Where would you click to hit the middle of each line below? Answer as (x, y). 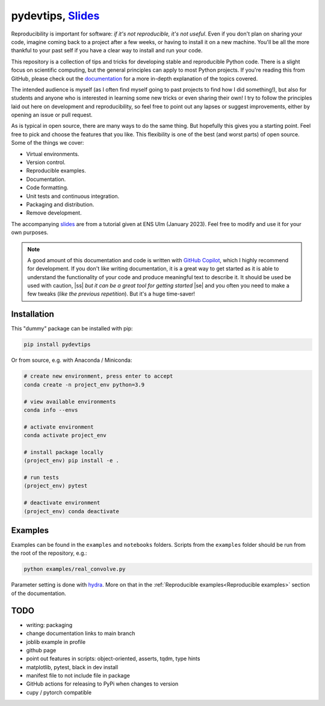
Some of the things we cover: (48, 143)
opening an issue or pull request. (52, 115)
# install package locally (63, 452)
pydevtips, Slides (55, 16)
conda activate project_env (65, 435)
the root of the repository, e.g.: (49, 553)
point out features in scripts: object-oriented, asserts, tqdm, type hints (113, 659)
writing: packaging (49, 625)
